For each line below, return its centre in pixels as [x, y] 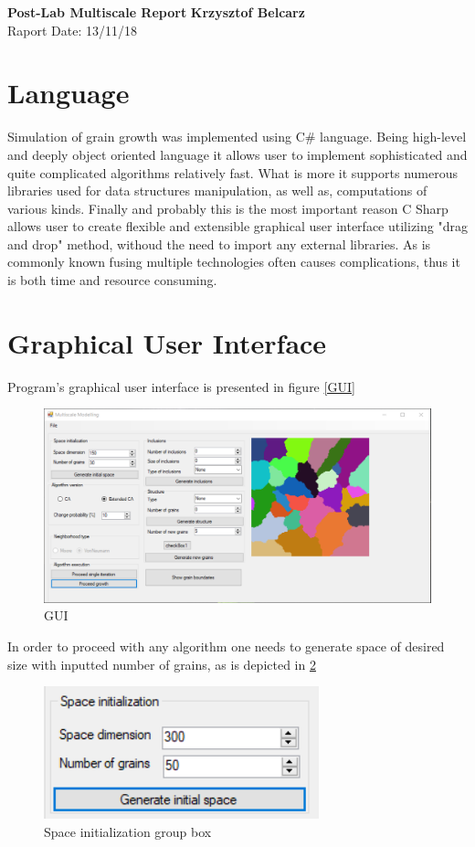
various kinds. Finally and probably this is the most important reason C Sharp [228, 208]
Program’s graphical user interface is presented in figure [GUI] [181, 386]
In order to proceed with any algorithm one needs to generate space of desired [226, 646]
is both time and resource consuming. [112, 280]
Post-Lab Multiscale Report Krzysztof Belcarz [156, 12]
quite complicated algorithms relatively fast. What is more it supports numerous [232, 172]
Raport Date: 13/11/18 [72, 30]
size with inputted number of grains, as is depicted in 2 [162, 664]
